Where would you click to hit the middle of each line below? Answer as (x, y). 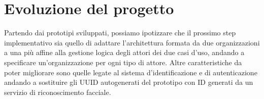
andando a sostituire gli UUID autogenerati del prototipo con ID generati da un (129, 82)
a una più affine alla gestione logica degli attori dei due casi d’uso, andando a (124, 52)
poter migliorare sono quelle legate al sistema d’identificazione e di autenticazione (131, 72)
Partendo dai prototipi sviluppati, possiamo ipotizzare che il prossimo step (120, 33)
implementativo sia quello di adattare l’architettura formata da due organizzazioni (132, 42)
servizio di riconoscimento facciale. (58, 92)
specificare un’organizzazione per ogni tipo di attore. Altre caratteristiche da (123, 62)
